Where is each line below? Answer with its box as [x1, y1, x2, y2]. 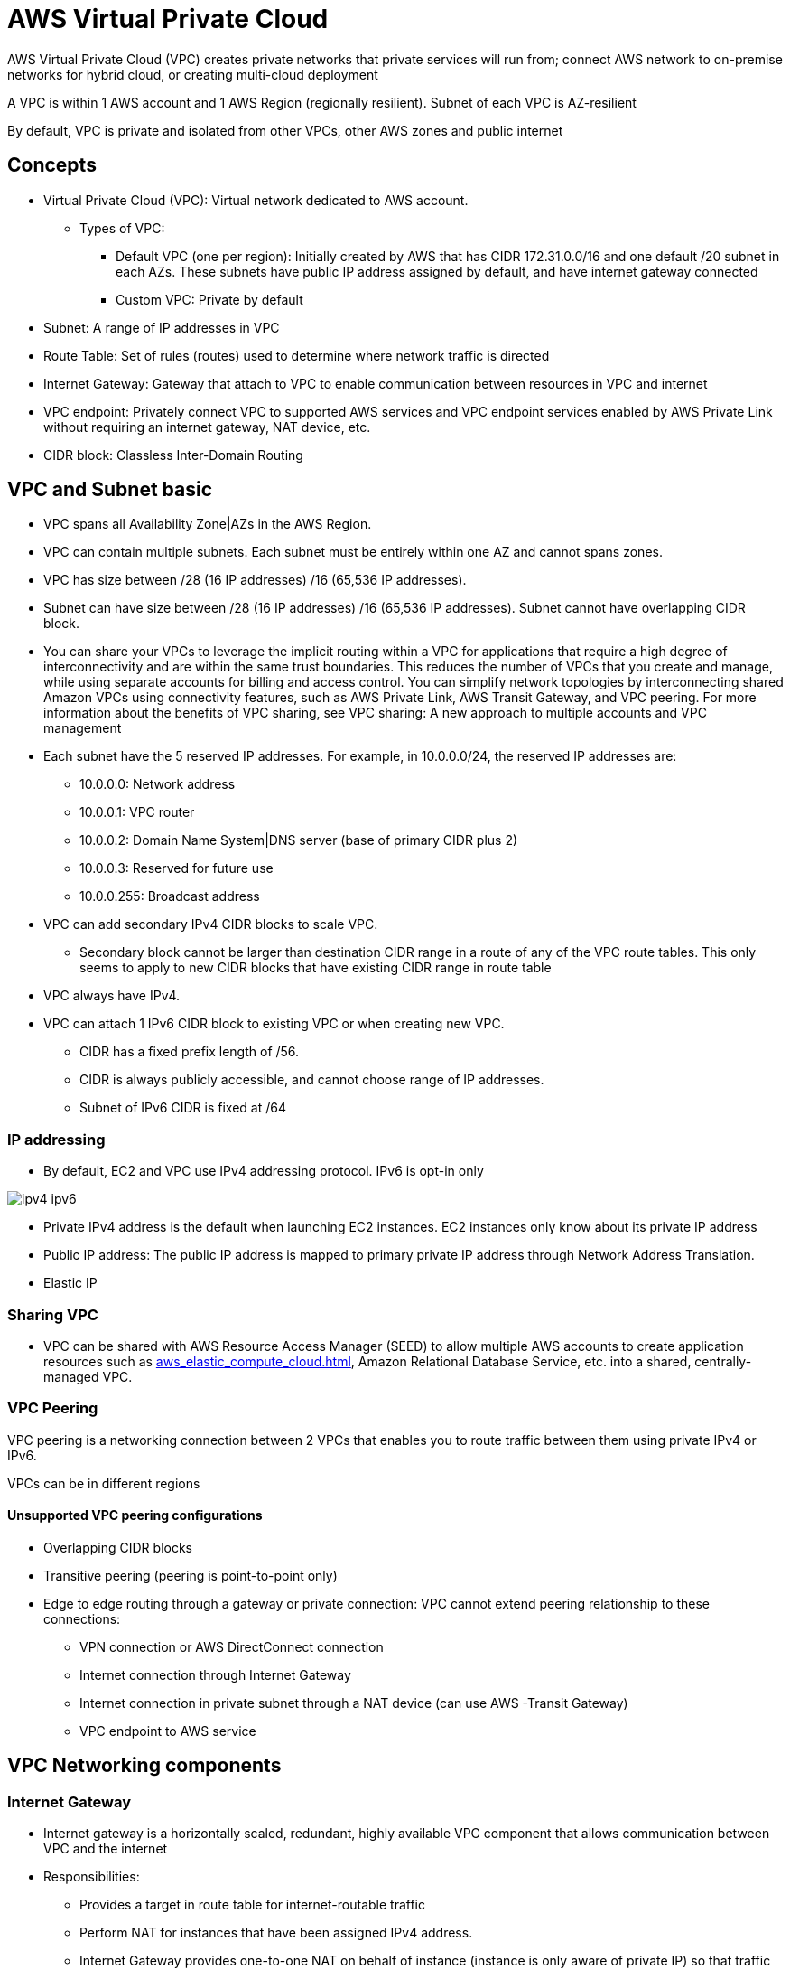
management [43, 720, 122, 736]
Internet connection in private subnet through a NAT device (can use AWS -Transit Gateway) [79, 1694, 628, 1711]
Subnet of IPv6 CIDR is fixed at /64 [79, 1100, 286, 1116]
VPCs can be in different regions [7, 1475, 200, 1491]
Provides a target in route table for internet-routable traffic [79, 1897, 425, 1913]
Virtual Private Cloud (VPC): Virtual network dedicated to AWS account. [43, 192, 469, 208]
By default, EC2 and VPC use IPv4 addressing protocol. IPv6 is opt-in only [43, 1163, 484, 1179]
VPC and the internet [43, 1841, 168, 1857]
